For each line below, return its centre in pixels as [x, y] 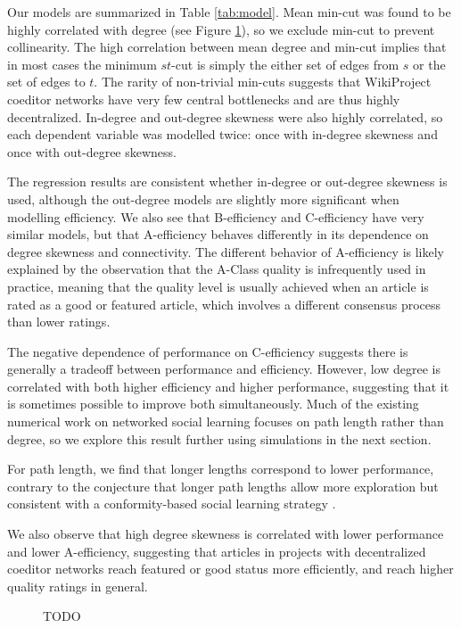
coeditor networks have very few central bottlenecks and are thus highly [204, 99]
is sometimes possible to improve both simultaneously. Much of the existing [213, 404]
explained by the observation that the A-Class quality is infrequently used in [217, 269]
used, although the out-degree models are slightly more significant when [203, 198]
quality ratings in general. [78, 586]
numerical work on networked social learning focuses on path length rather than [226, 421]
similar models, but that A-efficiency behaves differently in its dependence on [218, 234]
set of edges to [46, 82]
